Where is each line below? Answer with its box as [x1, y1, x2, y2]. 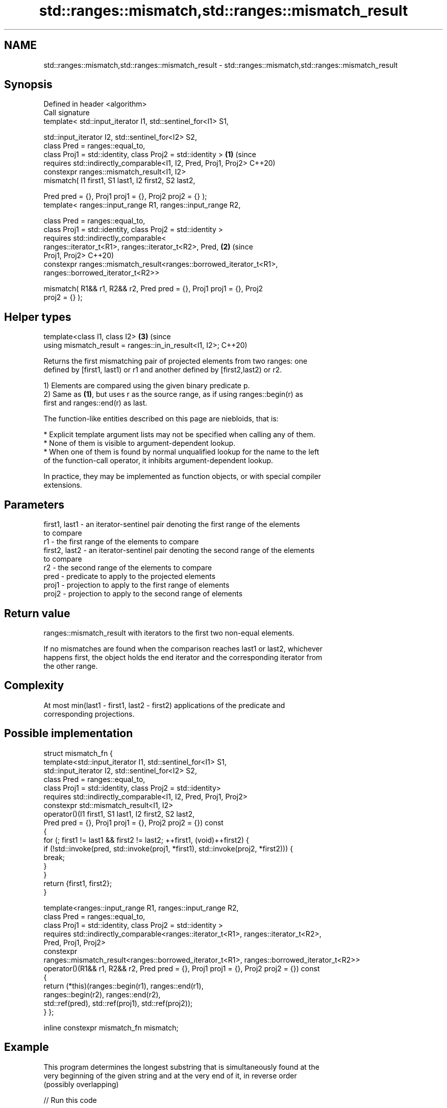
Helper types [4, 310, 71, 323]
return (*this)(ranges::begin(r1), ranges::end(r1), [43, 981, 204, 990]
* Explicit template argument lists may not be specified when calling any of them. [43, 430, 315, 439]
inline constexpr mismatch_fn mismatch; [43, 1023, 179, 1032]
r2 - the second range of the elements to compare [43, 563, 212, 572]
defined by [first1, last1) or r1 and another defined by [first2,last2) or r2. [43, 365, 282, 374]
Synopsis [4, 78, 53, 91]
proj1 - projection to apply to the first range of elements [43, 581, 230, 590]
